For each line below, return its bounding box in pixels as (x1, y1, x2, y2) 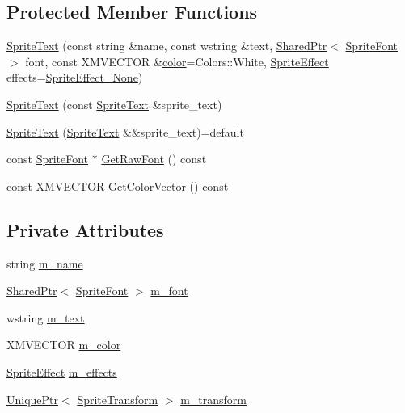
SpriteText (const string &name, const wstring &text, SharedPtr (6, 37, 327, 54)
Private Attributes (6, 217, 164, 242)
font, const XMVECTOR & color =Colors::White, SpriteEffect (25, 53, 329, 70)
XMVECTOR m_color (6, 336, 121, 353)
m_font (150, 282, 188, 299)
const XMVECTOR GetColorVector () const (6, 177, 229, 194)
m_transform (180, 390, 247, 407)
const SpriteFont (6, 150, 89, 167)
